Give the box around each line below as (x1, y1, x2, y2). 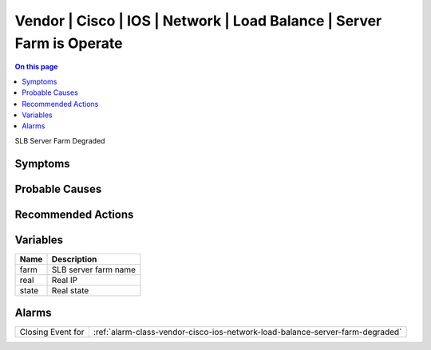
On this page (14, 62, 58, 72)
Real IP (51, 274, 78, 285)
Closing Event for (19, 327, 85, 338)
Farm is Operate (14, 34, 123, 52)
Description (51, 254, 97, 265)
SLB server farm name (51, 264, 136, 275)
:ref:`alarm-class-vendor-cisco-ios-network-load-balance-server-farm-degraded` (93, 327, 402, 338)
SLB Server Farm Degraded (14, 136, 105, 145)
